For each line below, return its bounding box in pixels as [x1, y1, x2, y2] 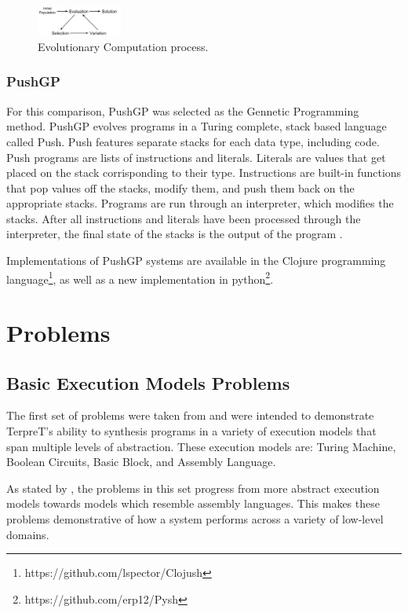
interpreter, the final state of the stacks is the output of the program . [6, 226, 343, 242]
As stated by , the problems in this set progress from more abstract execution [6, 479, 380, 496]
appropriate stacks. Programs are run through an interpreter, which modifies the [6, 195, 394, 211]
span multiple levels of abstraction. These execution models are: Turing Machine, [6, 438, 396, 454]
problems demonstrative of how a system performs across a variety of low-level [6, 511, 384, 527]
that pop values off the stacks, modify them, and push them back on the [6, 179, 355, 196]
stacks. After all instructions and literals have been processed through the [6, 210, 361, 226]
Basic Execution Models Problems [6, 370, 290, 395]
